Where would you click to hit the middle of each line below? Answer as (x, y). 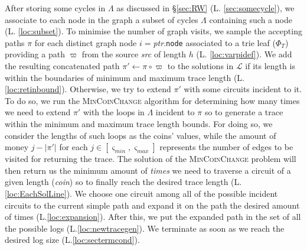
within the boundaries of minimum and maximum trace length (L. (125, 77)
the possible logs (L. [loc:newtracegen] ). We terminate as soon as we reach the (145, 228)
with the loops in (114, 112)
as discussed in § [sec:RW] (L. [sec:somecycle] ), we (205, 8)
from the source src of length (134, 54)
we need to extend (38, 112)
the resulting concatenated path (62, 66)
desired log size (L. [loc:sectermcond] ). (72, 240)
